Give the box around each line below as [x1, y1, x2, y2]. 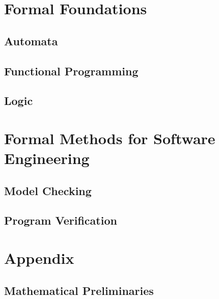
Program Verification [4, 212, 117, 228]
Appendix [4, 248, 74, 268]
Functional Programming [4, 63, 139, 78]
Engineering [4, 148, 90, 169]
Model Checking [4, 182, 92, 198]
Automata [4, 33, 58, 48]
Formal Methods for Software [4, 127, 215, 148]
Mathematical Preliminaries [4, 282, 154, 298]
